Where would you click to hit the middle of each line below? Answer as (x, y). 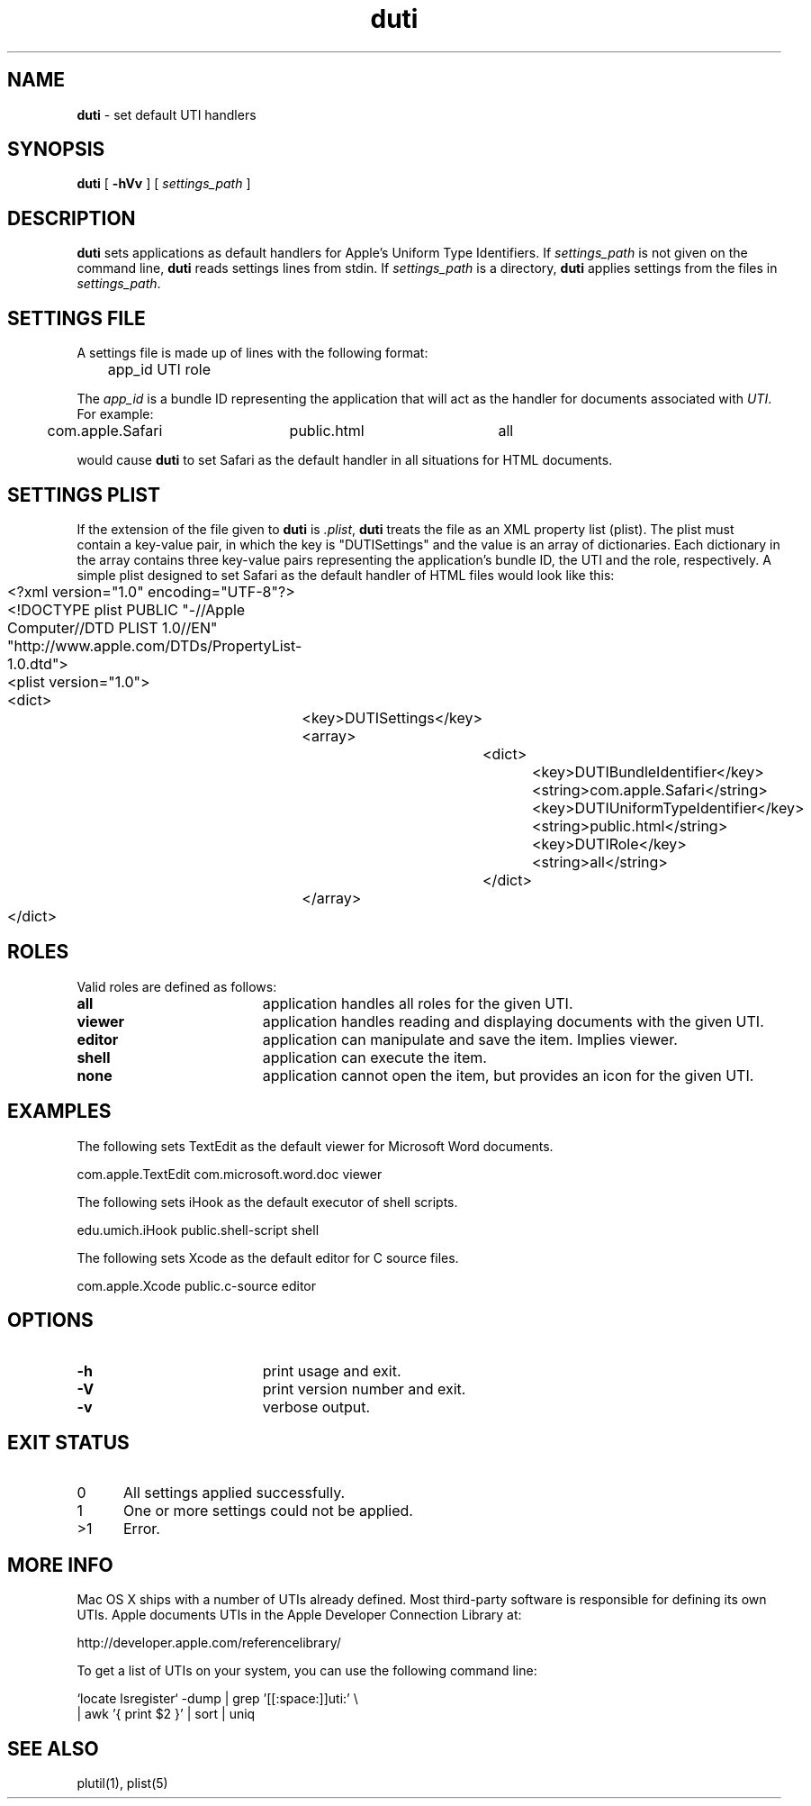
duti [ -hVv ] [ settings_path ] (164, 184)
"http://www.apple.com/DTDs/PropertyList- (155, 645)
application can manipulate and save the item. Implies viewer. (470, 1039)
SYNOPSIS (56, 150)
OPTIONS (50, 1320)
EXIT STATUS (68, 1442)
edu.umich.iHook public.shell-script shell (198, 1230)
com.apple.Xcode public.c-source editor (196, 1285)
